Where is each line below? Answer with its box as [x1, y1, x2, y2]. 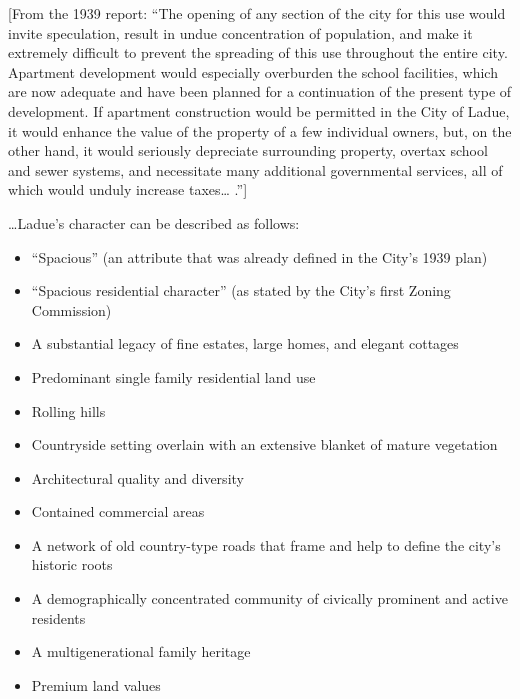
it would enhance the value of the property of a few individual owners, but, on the [8, 120, 512, 141]
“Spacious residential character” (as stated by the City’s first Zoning [31, 280, 451, 301]
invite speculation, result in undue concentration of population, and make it [8, 22, 473, 43]
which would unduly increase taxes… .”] [8, 179, 248, 200]
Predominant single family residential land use [31, 366, 316, 387]
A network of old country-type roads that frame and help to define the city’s [31, 534, 501, 555]
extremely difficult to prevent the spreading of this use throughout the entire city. [8, 42, 508, 63]
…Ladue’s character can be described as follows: [8, 212, 300, 233]
